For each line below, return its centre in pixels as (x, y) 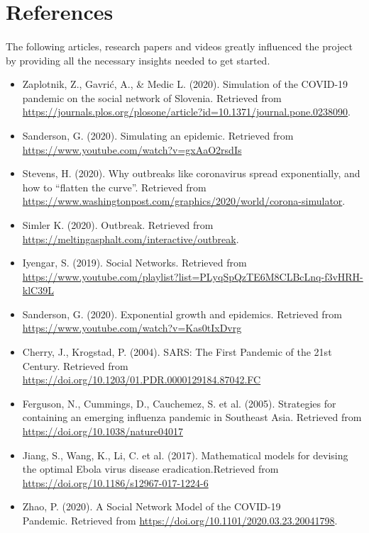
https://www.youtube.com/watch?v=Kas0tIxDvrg (132, 328)
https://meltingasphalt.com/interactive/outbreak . (131, 239)
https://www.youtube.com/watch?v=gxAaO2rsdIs (132, 149)
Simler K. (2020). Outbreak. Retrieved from (118, 224)
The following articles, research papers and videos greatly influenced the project (179, 46)
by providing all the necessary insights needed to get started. (138, 60)
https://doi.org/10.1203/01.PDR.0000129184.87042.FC (142, 380)
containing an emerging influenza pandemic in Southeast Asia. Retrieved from (192, 417)
